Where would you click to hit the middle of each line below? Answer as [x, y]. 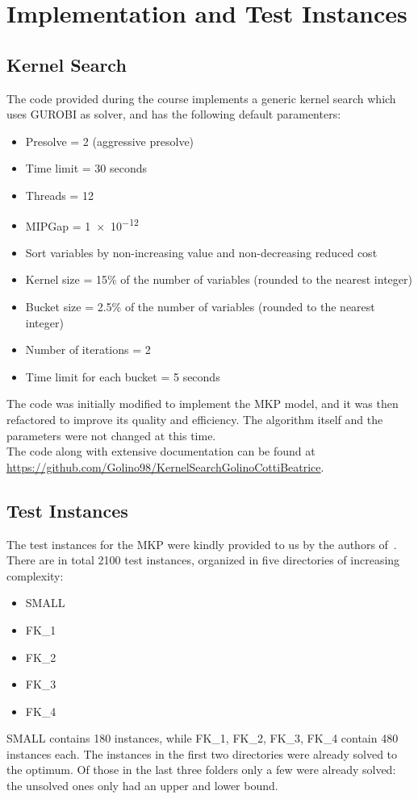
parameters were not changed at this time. [111, 435]
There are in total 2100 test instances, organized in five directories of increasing [203, 560]
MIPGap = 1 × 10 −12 [82, 224]
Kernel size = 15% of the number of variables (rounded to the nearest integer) [219, 279]
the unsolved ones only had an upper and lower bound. [142, 786]
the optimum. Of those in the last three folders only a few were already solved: [201, 770]
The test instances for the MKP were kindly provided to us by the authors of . [202, 544]
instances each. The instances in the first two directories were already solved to [202, 753]
